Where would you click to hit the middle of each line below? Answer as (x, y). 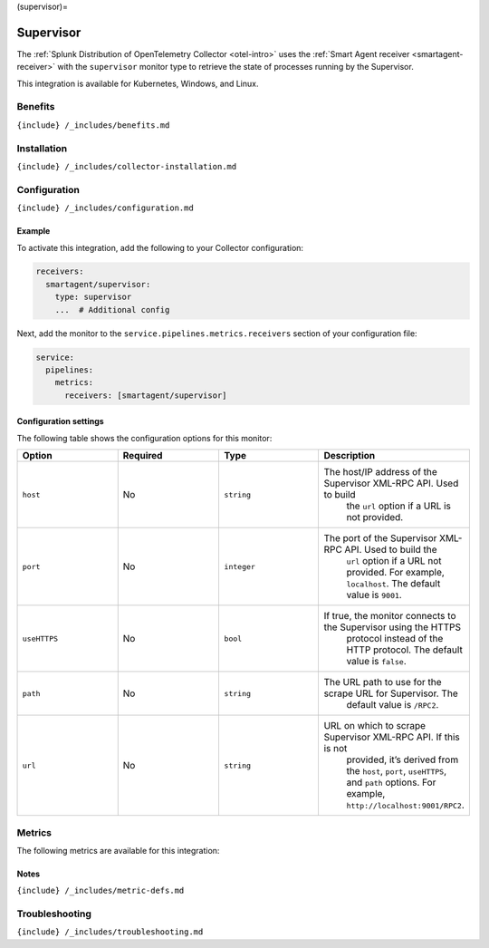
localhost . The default (393, 584)
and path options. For (391, 782)
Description (350, 456)
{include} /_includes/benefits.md (93, 125)
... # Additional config (112, 310)
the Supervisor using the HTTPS (393, 627)
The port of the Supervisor (380, 538)
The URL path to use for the (383, 682)
